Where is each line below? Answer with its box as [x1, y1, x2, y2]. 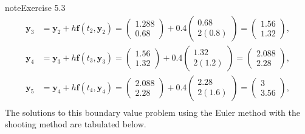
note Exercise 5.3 [5, 1, 66, 13]
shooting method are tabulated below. [5, 118, 146, 130]
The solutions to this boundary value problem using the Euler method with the [5, 106, 300, 118]
